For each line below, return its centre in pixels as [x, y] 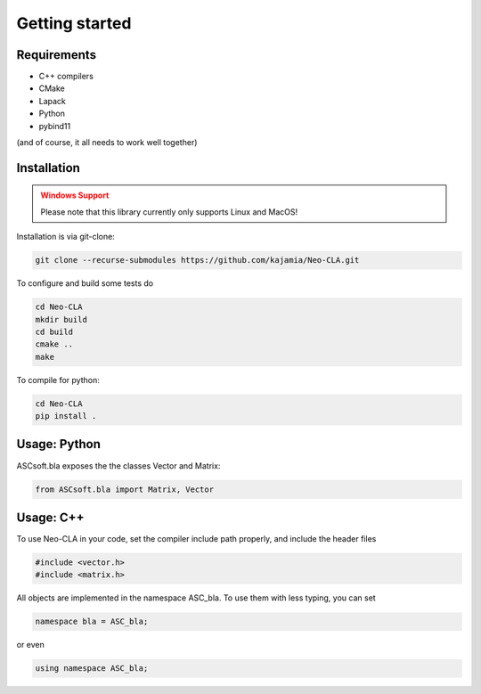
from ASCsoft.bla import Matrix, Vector [124, 489]
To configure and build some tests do [85, 283]
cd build [54, 331]
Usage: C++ [50, 517]
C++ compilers [66, 77]
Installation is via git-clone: [65, 237]
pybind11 [55, 126]
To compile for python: [58, 380]
